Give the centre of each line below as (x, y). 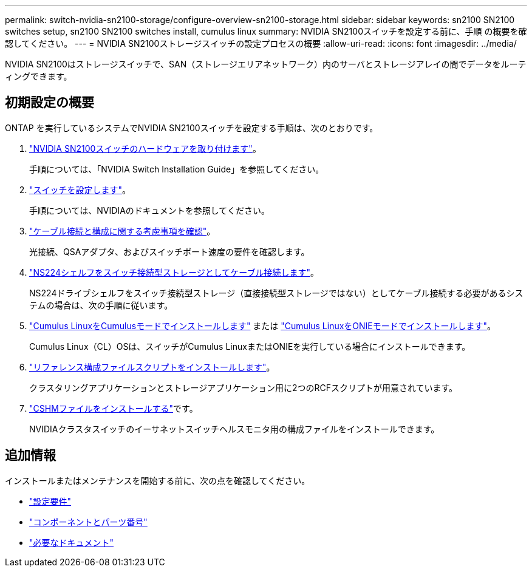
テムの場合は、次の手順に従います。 (101, 305)
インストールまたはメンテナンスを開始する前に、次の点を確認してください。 (158, 480)
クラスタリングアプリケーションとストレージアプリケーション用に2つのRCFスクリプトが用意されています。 (244, 387)
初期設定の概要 (49, 103)
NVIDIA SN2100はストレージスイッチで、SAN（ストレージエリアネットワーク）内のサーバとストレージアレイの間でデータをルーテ (266, 64)
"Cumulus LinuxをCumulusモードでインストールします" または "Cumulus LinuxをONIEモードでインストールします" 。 (263, 325)
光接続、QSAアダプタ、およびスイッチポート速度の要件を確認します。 (169, 251)
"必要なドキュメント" (72, 542)
